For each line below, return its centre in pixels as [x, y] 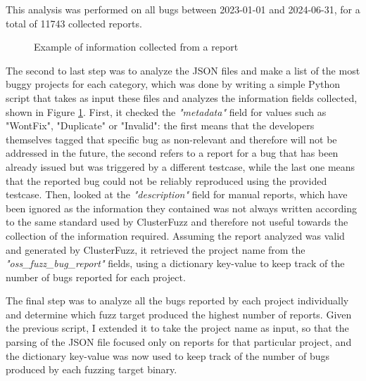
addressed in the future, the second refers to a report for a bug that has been [172, 153]
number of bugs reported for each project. [96, 277]
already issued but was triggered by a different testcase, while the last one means [181, 166]
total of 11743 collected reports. [74, 23]
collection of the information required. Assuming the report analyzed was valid [175, 235]
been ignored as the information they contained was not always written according [181, 208]
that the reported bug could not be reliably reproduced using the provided [166, 180]
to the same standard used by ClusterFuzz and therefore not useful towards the [177, 222]
